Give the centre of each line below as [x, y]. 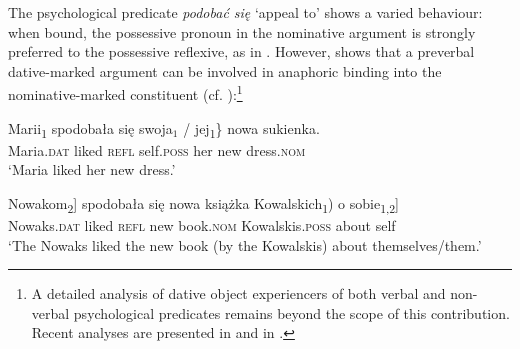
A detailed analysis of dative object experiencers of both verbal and [238, 293]
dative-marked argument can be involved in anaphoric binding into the [225, 70]
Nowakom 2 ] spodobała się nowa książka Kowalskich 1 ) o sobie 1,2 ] [204, 204]
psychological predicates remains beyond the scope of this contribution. [291, 312]
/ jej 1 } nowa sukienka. [251, 129]
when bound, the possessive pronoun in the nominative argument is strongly [242, 31]
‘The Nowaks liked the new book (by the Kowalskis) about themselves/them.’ [245, 244]
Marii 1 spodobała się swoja [90, 129]
